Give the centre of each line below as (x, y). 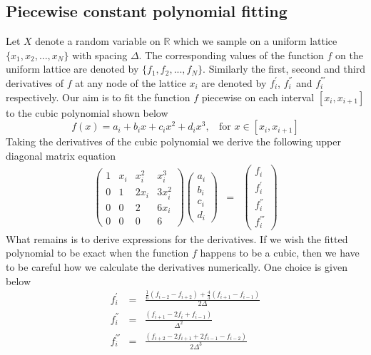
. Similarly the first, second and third (284, 69)
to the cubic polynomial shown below (87, 112)
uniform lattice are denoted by (72, 69)
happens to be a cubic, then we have (280, 253)
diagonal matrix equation (61, 155)
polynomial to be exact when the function (97, 253)
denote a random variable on (98, 41)
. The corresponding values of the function (231, 55)
